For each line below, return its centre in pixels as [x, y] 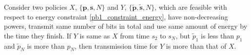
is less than [217, 35]
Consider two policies [36, 7]
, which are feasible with [191, 7]
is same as [95, 35]
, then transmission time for [116, 46]
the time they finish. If [38, 35]
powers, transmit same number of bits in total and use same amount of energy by [126, 26]
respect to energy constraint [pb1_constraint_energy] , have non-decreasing [116, 16]
